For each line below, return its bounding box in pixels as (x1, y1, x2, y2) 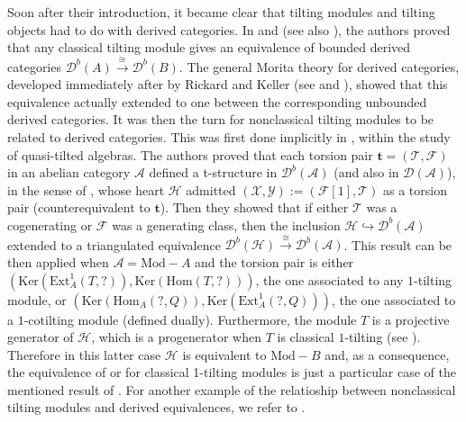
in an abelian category (7, 163, 131, 182)
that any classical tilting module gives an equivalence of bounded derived (7, 38, 411, 57)
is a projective (371, 310, 450, 328)
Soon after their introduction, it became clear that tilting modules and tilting (7, 3, 435, 21)
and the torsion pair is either (195, 252, 354, 271)
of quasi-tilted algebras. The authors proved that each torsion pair (7, 145, 373, 164)
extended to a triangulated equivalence (7, 235, 221, 254)
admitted (186, 180, 236, 199)
